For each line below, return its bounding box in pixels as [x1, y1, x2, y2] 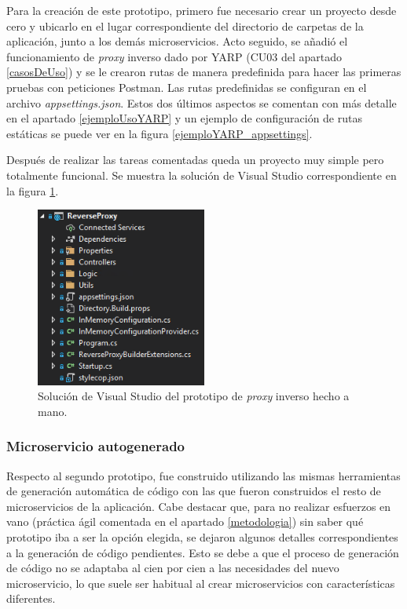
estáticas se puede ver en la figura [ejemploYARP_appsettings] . [6, 125, 313, 141]
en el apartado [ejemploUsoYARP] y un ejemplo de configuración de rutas [6, 110, 362, 126]
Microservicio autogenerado [6, 436, 185, 456]
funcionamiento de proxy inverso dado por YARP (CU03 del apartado [6, 48, 342, 64]
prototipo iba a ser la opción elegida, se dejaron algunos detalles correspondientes [6, 528, 398, 545]
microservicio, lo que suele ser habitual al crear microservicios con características [6, 574, 395, 591]
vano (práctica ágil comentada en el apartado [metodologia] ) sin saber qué [6, 513, 364, 530]
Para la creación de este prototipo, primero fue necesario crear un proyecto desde [6, 2, 397, 18]
